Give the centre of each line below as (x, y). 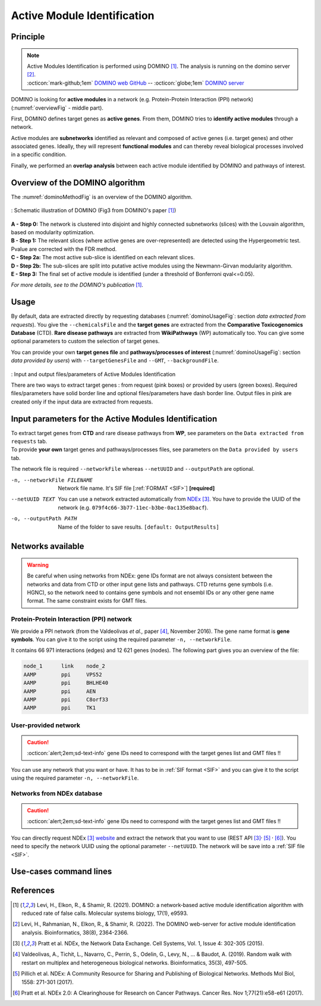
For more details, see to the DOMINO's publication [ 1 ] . (77, 285)
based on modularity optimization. (53, 232)
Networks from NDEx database (57, 793)
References (33, 891)
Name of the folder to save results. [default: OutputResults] (139, 527)
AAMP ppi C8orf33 (66, 699)
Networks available (48, 546)
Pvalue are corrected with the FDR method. (64, 249)
